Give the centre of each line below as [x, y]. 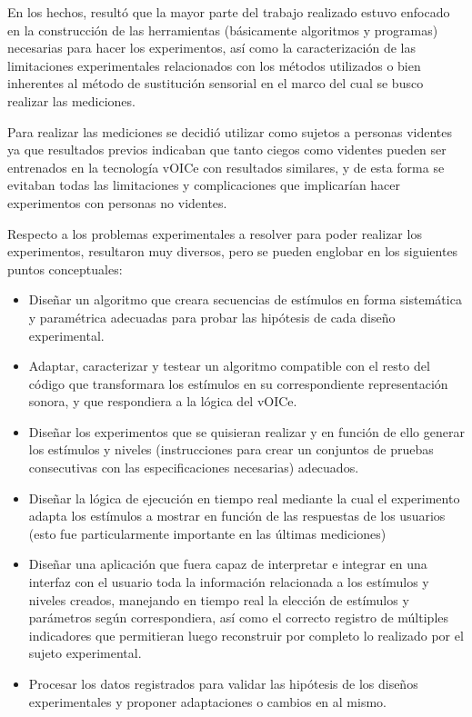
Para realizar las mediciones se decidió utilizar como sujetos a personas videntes [230, 131]
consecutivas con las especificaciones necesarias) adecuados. [194, 468]
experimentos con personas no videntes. [117, 202]
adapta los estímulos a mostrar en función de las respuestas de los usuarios [237, 516]
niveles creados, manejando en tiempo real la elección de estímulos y [219, 599]
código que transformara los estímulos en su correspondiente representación [238, 383]
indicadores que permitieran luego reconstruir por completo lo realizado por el [246, 635]
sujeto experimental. [85, 653]
